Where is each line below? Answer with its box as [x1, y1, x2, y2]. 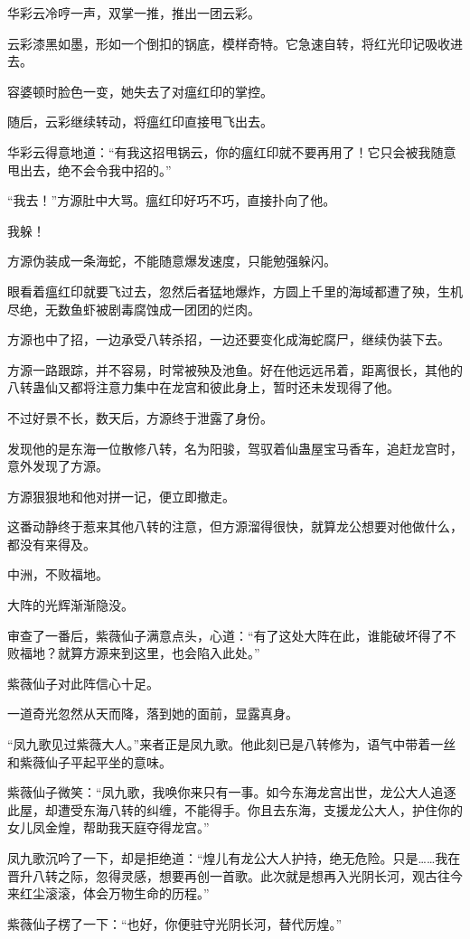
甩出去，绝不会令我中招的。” [7, 160, 172, 179]
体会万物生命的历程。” [82, 884, 210, 903]
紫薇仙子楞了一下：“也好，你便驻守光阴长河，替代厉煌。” [7, 914, 343, 933]
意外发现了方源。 [7, 456, 108, 475]
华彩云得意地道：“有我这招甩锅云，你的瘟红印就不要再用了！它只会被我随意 [7, 142, 456, 161]
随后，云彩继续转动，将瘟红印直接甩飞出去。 [7, 112, 273, 131]
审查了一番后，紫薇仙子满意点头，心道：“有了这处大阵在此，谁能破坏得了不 [7, 625, 456, 644]
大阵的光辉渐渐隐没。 [7, 596, 134, 615]
